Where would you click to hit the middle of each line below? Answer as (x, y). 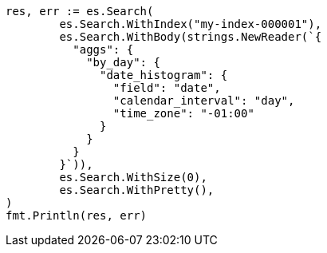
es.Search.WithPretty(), (137, 190)
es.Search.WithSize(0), (133, 177)
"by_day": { (123, 62)
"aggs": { (103, 49)
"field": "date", (167, 88)
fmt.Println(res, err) (77, 215)
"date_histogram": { (164, 75)
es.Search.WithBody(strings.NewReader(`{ (191, 37)
